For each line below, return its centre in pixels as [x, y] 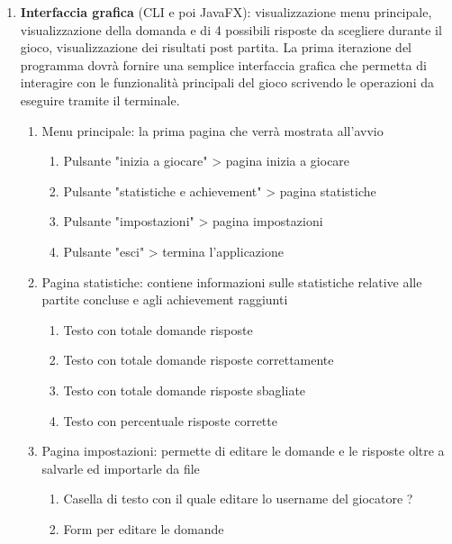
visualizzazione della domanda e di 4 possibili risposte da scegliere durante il [231, 29]
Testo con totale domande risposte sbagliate [185, 390]
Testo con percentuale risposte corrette [170, 420]
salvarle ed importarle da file [121, 468]
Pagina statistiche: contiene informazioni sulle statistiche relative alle [232, 281]
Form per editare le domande [144, 528]
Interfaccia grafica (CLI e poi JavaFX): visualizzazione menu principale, [226, 12]
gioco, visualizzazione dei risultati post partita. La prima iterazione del [216, 47]
